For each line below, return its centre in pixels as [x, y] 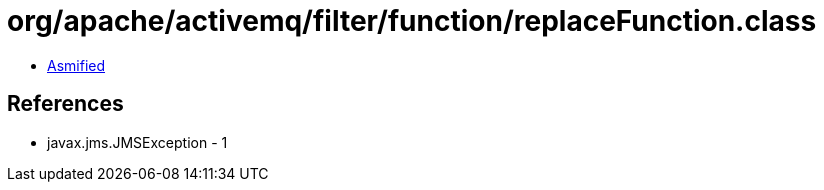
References [65, 104]
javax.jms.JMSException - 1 [137, 142]
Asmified [76, 65]
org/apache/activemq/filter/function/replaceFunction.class [412, 21]
